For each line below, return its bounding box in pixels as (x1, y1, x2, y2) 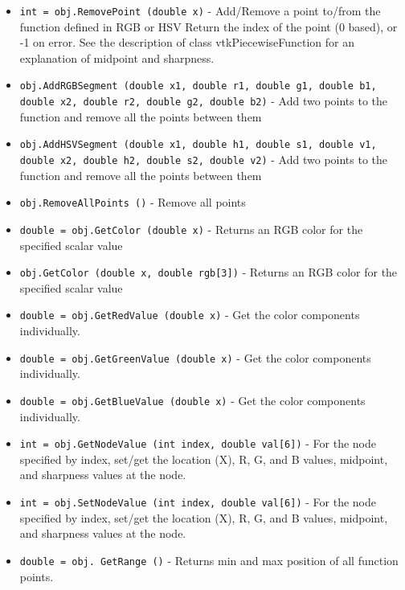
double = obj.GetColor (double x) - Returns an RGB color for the (19, 220, 363, 237)
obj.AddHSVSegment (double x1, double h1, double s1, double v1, (19, 139, 377, 151)
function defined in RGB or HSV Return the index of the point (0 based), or (19, 18, 398, 35)
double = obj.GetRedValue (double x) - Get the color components (19, 306, 360, 323)
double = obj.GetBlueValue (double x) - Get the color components (19, 391, 366, 408)
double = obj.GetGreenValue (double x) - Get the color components (19, 349, 371, 366)
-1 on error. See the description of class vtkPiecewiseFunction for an (19, 34, 355, 51)
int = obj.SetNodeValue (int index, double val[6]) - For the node (19, 494, 376, 510)
